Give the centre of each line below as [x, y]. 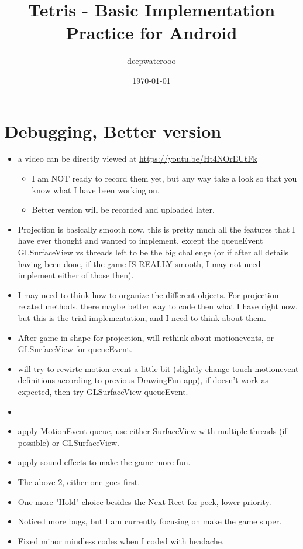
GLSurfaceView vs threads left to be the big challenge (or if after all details [153, 252]
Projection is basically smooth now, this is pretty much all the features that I [156, 229]
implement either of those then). [76, 275]
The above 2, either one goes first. [79, 481]
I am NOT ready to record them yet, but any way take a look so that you [164, 178]
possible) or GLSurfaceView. [69, 442]
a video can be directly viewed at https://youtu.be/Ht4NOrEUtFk [137, 158]
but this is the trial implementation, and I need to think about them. [142, 317]
